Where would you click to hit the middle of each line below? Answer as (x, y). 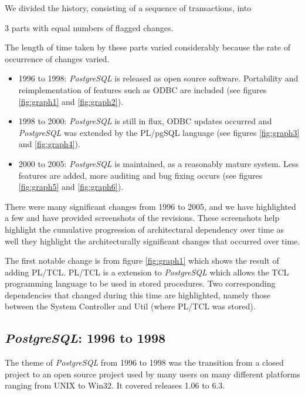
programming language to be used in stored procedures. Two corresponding (140, 283)
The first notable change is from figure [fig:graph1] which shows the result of (142, 261)
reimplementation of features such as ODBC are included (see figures (143, 89)
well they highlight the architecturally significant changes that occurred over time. (152, 241)
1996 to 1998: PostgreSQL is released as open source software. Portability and (158, 78)
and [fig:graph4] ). (49, 144)
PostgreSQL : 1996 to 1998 (85, 338)
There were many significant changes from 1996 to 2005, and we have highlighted (150, 206)
